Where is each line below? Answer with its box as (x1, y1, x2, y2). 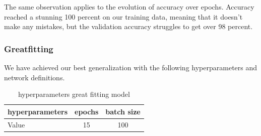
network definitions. (4, 72, 65, 82)
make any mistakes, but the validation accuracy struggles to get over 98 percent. (4, 21, 253, 32)
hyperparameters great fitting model (18, 89, 130, 99)
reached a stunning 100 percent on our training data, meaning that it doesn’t (4, 11, 243, 22)
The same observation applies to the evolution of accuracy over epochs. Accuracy (4, 2, 254, 12)
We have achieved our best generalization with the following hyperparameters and (4, 62, 257, 72)
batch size (105, 106, 141, 116)
